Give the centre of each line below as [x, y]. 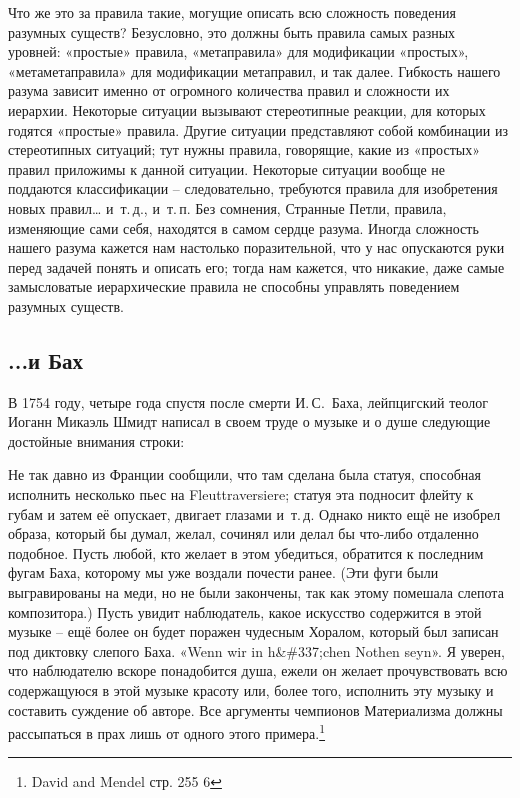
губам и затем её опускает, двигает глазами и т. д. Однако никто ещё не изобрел [254, 513]
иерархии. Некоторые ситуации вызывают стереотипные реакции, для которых [247, 109]
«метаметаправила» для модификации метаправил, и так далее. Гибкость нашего [254, 70]
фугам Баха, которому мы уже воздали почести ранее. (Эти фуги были [223, 572]
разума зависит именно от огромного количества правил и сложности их [229, 90]
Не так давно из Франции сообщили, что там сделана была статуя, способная [244, 474]
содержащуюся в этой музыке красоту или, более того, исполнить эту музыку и [251, 690]
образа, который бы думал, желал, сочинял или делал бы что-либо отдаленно [243, 533]
